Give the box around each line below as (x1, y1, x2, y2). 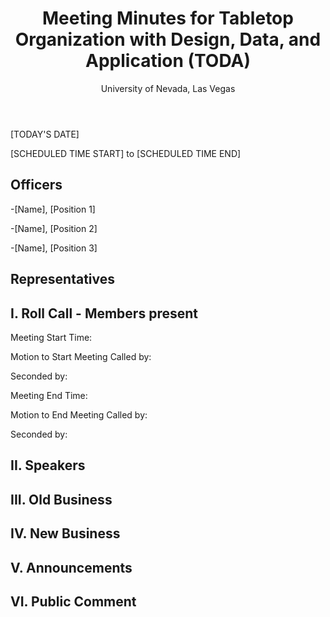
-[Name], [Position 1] (10, 203, 96, 215)
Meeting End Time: (10, 389, 88, 401)
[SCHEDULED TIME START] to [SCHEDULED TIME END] (10, 147, 242, 159)
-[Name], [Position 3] (10, 242, 98, 254)
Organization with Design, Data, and (14, 28, 322, 51)
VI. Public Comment (10, 593, 137, 610)
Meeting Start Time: (10, 331, 93, 343)
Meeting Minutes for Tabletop (42, 7, 294, 30)
